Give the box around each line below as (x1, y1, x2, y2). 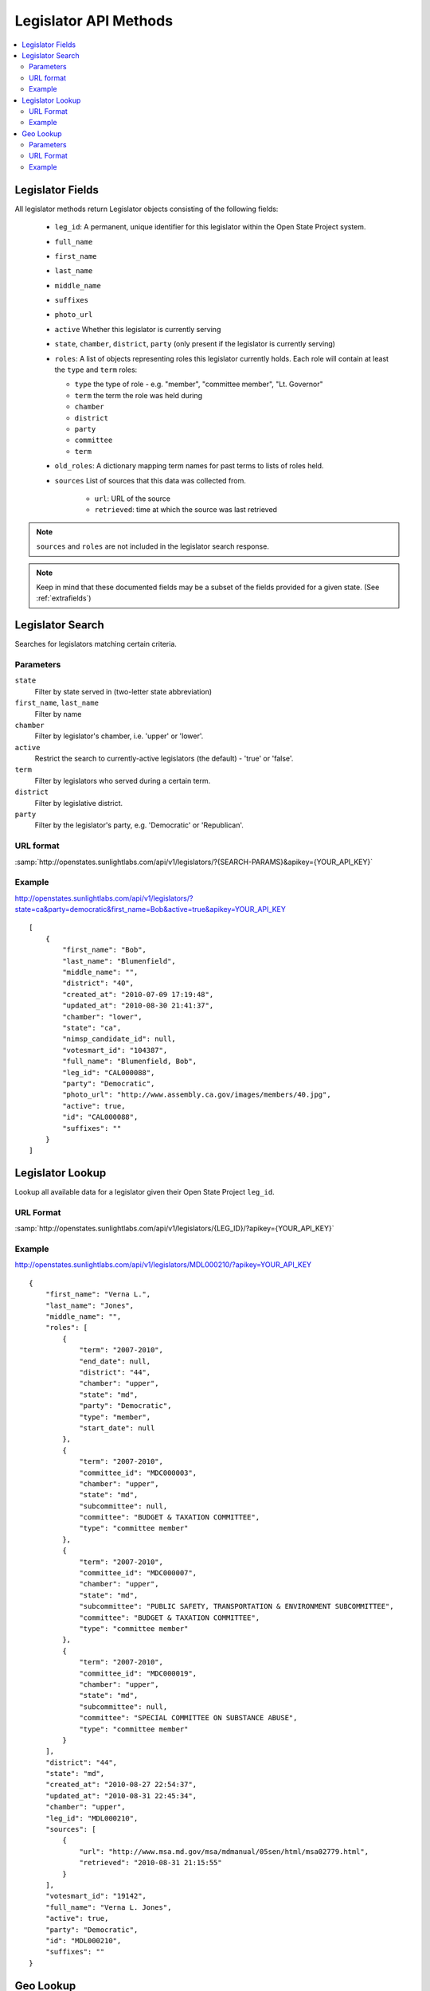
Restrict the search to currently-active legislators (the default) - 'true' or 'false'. (34, 753, 294, 764)
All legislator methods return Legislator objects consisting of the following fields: (14, 204, 279, 213)
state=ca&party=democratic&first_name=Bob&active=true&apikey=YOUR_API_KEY (14, 905, 286, 914)
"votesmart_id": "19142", (45, 1891, 147, 1901)
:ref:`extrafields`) (36, 593, 92, 603)
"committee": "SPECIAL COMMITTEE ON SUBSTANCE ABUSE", (79, 1713, 298, 1723)
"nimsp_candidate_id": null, (62, 1035, 177, 1043)
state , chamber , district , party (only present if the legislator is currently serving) (54, 339, 336, 349)
